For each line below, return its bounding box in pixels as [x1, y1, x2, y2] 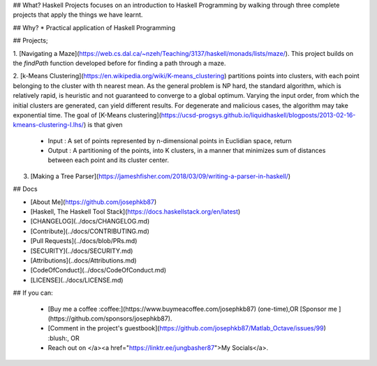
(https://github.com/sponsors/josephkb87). [47, 314, 172, 323]
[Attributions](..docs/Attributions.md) [30, 256, 137, 265]
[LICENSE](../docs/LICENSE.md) [30, 276, 124, 284]
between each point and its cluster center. [47, 156, 169, 164]
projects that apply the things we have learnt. [13, 10, 143, 19]
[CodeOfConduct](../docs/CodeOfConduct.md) [30, 266, 167, 274]
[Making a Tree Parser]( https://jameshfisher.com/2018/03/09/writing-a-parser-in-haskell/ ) [30, 172, 291, 180]
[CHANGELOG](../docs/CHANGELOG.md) [30, 217, 150, 226]
